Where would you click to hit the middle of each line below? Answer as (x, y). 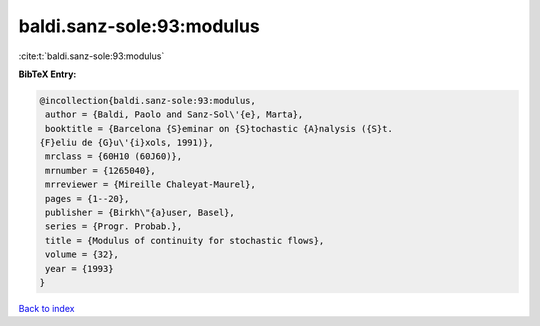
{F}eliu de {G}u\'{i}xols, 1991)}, (126, 143)
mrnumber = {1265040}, (101, 170)
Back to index (46, 308)
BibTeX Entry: (47, 74)
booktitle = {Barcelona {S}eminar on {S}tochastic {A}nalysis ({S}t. (219, 128)
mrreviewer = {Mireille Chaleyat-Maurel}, (151, 184)
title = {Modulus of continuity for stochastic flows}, (185, 240)
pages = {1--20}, (87, 198)
